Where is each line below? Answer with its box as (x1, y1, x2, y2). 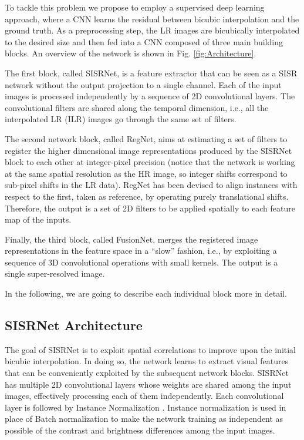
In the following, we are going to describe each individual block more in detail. (5, 287, 287, 300)
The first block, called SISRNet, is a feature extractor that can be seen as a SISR (5, 66, 298, 79)
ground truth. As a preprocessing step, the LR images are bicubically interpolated (5, 24, 300, 36)
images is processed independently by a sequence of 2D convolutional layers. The (5, 90, 295, 102)
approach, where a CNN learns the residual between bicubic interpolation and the (5, 12, 299, 25)
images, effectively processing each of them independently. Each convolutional (5, 389, 284, 402)
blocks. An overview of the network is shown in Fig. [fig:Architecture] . (5, 47, 256, 59)
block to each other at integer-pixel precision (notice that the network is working (5, 156, 295, 168)
